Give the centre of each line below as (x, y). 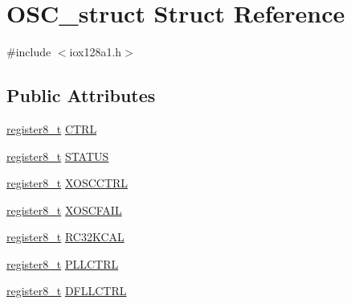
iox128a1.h (96, 52)
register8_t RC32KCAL (65, 237)
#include (29, 52)
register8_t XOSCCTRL (67, 183)
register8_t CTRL (52, 128)
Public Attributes (81, 95)
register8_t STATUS (58, 156)
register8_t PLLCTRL (63, 263)
